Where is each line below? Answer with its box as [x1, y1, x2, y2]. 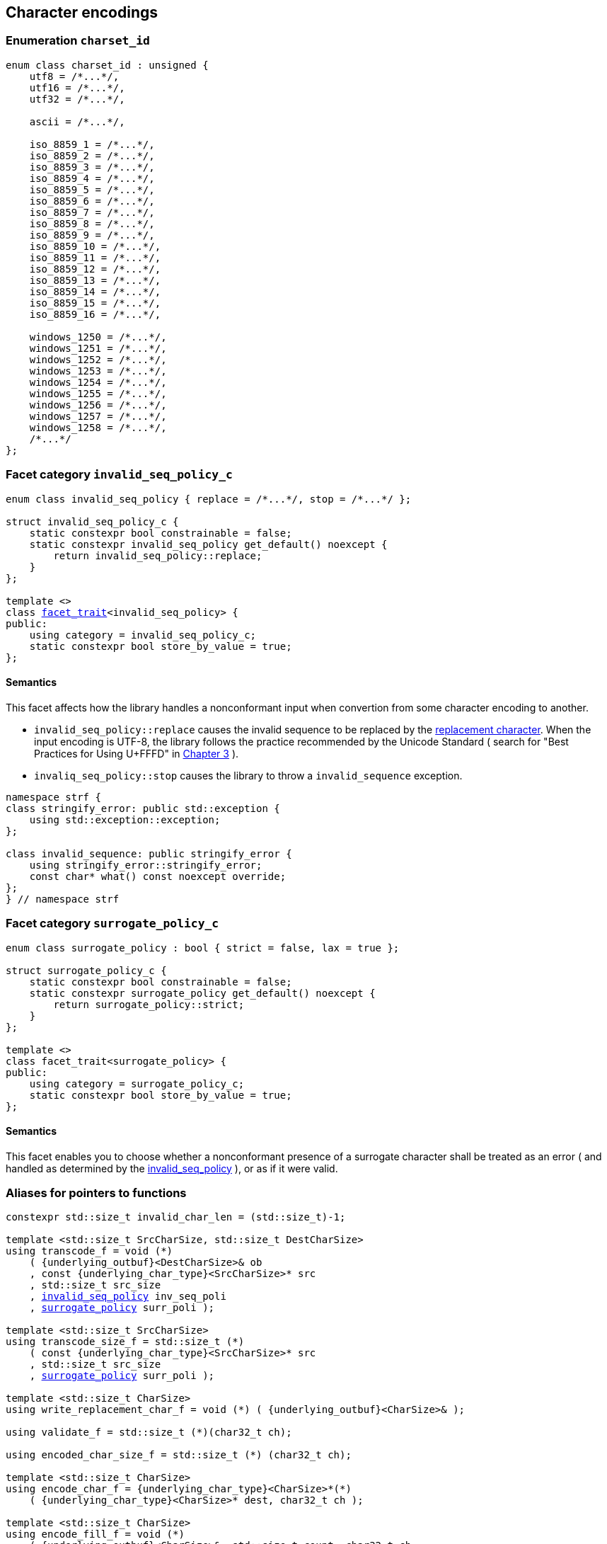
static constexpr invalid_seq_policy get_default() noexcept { [29, 538, 388, 550]
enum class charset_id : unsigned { [6, 59, 209, 71]
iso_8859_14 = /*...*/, [29, 285, 161, 297]
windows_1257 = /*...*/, [29, 410, 167, 422]
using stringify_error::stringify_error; [29, 859, 262, 871]
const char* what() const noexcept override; [29, 870, 287, 882]
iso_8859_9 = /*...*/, [29, 229, 155, 241]
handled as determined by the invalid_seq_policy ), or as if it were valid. [6, 1162, 338, 1174]
